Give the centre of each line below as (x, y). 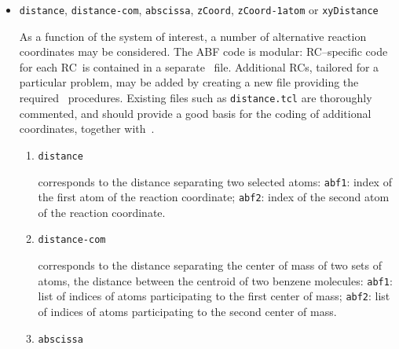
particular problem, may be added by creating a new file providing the (189, 82)
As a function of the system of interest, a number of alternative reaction (193, 36)
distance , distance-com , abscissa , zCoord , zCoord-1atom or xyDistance (199, 9)
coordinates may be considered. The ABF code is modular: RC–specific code (203, 51)
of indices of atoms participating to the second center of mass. (187, 311)
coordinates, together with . (87, 129)
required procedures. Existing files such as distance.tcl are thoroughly (196, 98)
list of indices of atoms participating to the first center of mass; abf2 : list (214, 296)
